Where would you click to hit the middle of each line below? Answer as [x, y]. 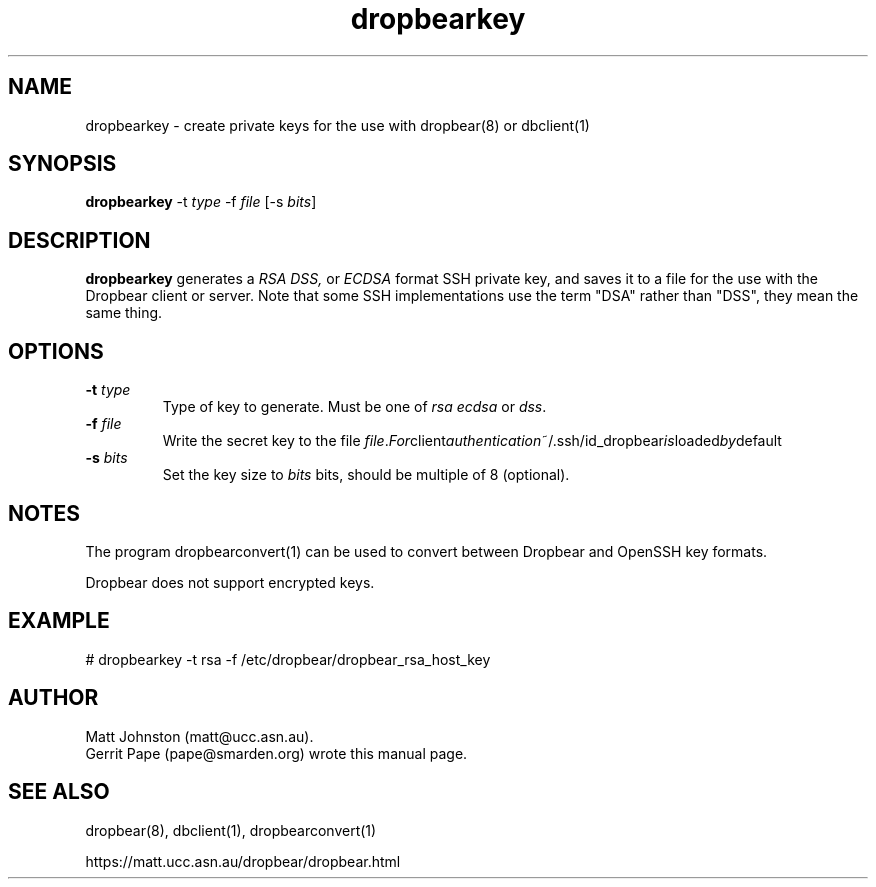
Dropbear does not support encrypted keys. [230, 582]
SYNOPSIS [62, 164]
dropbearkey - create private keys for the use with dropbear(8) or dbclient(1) [337, 125]
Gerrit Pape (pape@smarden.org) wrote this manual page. [276, 753]
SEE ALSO [59, 792]
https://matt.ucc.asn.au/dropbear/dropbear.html [243, 861]
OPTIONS [56, 351]
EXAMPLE [59, 621]
